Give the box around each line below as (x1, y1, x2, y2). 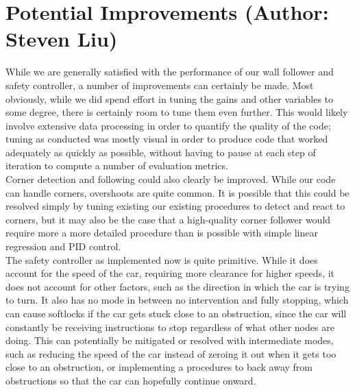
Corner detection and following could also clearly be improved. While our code (5, 172, 336, 186)
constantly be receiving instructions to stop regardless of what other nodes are (5, 319, 334, 334)
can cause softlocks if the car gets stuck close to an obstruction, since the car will (5, 306, 347, 320)
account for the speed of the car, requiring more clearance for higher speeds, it (5, 266, 335, 280)
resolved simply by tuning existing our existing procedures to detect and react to (5, 199, 345, 213)
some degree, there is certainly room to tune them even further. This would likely (5, 105, 348, 119)
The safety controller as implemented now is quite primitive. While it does (5, 252, 318, 267)
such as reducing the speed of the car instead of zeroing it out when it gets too (5, 346, 336, 360)
